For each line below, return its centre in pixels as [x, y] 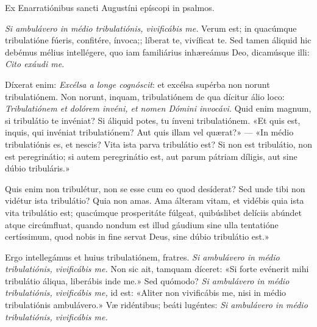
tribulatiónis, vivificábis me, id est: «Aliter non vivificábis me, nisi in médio [146, 293]
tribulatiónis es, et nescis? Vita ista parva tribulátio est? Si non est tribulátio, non [158, 144]
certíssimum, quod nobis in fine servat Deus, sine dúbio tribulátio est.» [137, 236]
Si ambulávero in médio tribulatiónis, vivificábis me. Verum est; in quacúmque [151, 28]
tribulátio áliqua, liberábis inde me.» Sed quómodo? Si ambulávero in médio [147, 280]
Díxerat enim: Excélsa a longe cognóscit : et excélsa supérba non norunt [137, 84]
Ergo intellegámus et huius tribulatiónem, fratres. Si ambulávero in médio [142, 257]
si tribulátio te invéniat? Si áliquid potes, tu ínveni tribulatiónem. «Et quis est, [153, 120]
